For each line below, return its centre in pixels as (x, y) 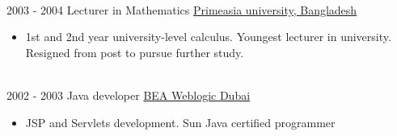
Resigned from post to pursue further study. (135, 52)
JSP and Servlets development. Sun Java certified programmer (180, 122)
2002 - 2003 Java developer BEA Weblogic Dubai (129, 95)
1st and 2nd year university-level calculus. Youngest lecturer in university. (208, 37)
